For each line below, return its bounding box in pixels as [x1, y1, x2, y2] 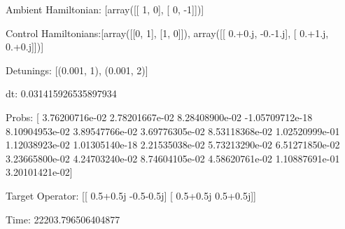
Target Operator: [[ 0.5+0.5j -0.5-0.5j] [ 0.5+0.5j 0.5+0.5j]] [6, 188, 256, 202]
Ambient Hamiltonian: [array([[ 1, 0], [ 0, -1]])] [6, 2, 204, 16]
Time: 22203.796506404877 [6, 211, 120, 226]
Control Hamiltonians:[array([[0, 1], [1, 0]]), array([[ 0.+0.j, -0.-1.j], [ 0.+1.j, [6, 25, 329, 40]
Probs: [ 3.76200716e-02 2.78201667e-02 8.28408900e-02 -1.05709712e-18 [6, 109, 313, 124]
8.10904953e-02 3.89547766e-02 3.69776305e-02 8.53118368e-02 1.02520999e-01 [6, 123, 340, 138]
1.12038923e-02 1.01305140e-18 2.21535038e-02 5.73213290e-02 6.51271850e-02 [6, 137, 340, 152]
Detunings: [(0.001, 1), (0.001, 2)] [6, 62, 148, 77]
